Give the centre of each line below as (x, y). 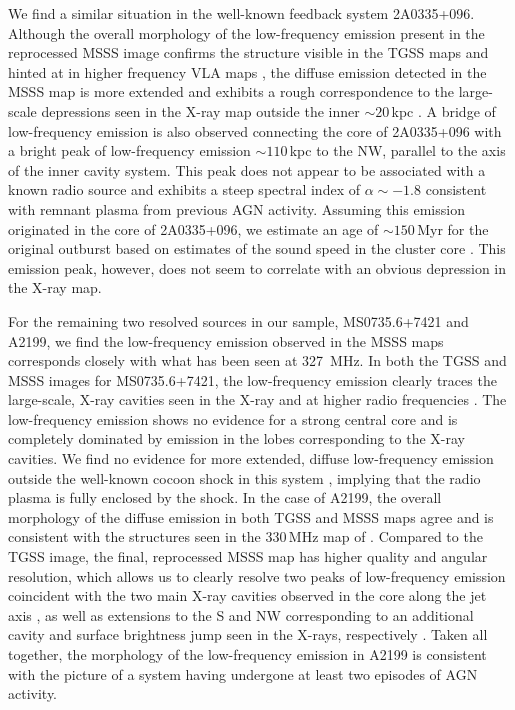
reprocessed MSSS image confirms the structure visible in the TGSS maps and (248, 52)
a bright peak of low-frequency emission (129, 150)
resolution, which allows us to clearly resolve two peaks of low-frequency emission (257, 575)
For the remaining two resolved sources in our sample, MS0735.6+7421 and (238, 320)
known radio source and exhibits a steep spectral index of (184, 189)
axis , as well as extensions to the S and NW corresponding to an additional (241, 614)
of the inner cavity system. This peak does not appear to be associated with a (247, 169)
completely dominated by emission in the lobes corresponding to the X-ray (236, 438)
